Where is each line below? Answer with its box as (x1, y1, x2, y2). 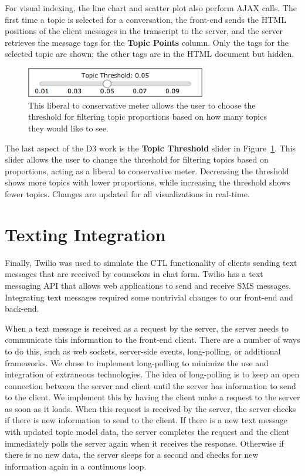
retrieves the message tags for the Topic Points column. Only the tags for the (5, 36, 289, 48)
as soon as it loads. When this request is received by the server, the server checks (5, 402, 296, 414)
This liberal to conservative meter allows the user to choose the (28, 99, 256, 111)
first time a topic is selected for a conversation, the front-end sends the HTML (5, 13, 286, 25)
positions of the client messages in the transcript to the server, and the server (5, 25, 283, 37)
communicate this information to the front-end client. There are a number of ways (5, 333, 300, 346)
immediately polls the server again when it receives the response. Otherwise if (5, 437, 284, 449)
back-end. (5, 302, 39, 315)
